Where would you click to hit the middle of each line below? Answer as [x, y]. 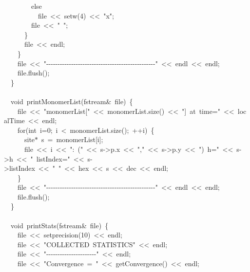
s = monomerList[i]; [72, 139]
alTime [14, 120]
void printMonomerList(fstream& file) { [72, 101]
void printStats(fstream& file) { [59, 225]
